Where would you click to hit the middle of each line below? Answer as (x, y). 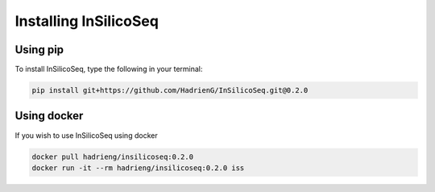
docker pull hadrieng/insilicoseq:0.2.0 (112, 157)
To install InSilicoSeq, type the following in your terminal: (109, 69)
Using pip (39, 50)
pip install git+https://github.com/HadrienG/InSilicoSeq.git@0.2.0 (170, 90)
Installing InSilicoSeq (87, 21)
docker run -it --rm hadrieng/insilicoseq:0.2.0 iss (138, 168)
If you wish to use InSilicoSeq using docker (86, 135)
